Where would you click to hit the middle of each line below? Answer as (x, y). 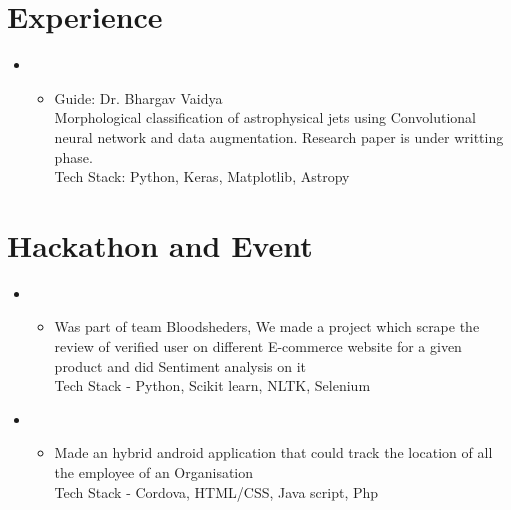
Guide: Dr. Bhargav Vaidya (138, 97)
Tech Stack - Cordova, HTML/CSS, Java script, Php (216, 491)
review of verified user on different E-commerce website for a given (258, 346)
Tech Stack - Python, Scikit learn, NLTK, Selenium (212, 385)
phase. (73, 156)
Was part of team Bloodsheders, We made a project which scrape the (267, 326)
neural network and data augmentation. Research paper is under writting (279, 136)
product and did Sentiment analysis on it (180, 365)
